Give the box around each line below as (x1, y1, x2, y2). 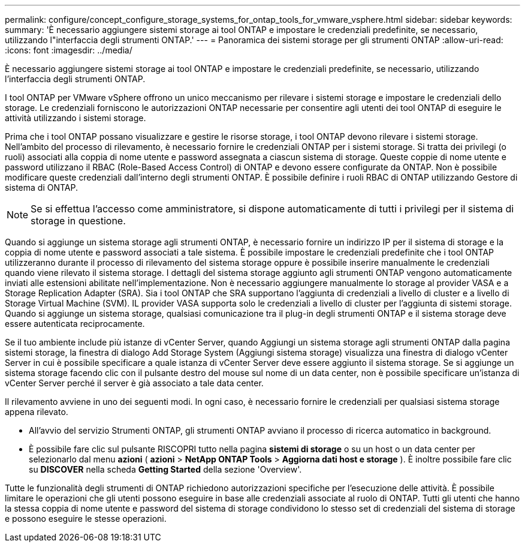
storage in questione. (31, 215, 126, 227)
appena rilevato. (5, 407, 68, 417)
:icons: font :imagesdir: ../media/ (5, 45, 132, 55)
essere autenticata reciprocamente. (5, 318, 145, 329)
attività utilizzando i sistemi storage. (5, 113, 146, 123)
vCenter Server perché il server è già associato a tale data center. (5, 378, 264, 388)
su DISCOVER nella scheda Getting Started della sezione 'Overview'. (29, 464, 302, 474)
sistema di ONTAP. (5, 182, 79, 193)
